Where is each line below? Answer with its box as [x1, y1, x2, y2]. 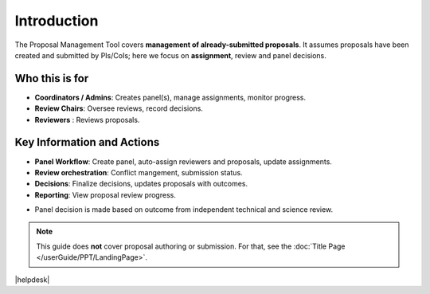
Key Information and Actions [14, 135, 160, 149]
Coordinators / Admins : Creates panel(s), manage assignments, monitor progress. [34, 92, 307, 102]
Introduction [14, 12, 99, 29]
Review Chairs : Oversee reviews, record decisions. [34, 104, 203, 113]
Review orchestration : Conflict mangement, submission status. [34, 167, 243, 177]
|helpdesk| [14, 275, 50, 284]
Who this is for [14, 72, 89, 85]
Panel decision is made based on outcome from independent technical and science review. [34, 205, 334, 214]
